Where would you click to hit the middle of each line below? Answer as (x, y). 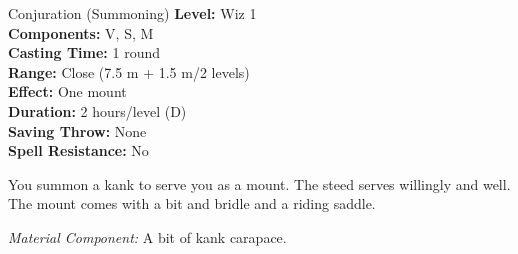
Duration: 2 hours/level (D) (97, 110)
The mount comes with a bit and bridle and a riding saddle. (192, 203)
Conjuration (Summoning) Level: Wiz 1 (132, 13)
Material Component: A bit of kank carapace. (147, 236)
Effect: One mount (67, 91)
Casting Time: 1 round (84, 52)
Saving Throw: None (77, 130)
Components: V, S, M (81, 32)
